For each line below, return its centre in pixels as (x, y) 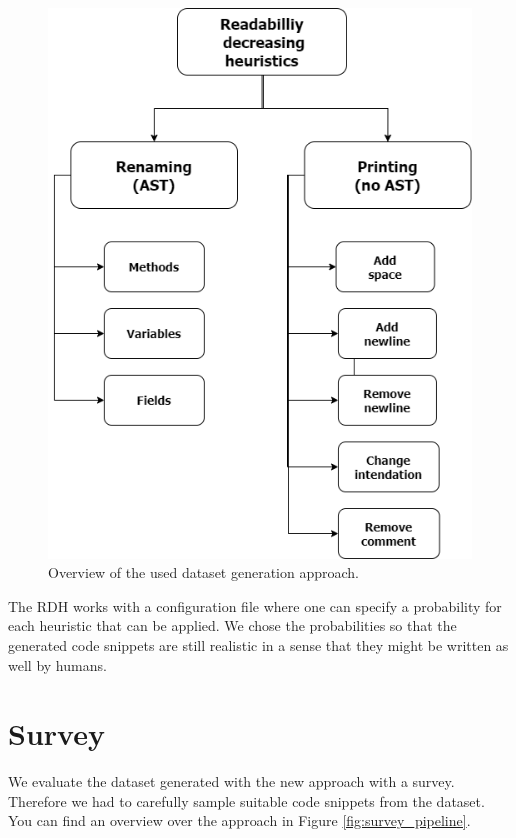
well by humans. (57, 664)
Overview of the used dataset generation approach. (203, 572)
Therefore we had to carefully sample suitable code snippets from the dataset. (246, 800)
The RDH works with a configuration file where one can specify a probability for (255, 605)
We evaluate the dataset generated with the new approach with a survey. (231, 781)
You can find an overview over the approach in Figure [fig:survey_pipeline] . (239, 820)
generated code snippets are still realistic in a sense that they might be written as (258, 644)
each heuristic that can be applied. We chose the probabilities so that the (232, 625)
